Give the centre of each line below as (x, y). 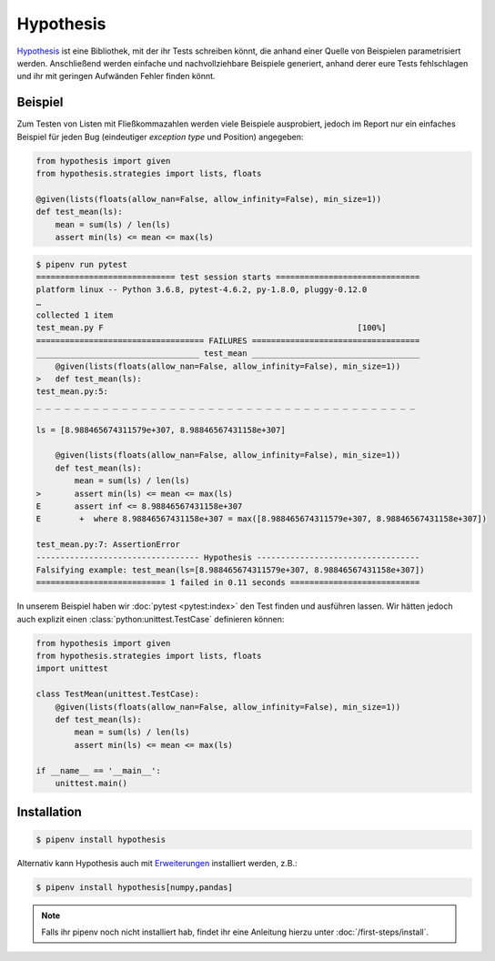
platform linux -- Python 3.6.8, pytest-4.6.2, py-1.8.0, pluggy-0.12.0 (202, 290)
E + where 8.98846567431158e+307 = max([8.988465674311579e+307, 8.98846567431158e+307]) (261, 519)
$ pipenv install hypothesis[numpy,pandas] (135, 887)
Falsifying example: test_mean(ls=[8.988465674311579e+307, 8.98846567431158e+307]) (230, 570)
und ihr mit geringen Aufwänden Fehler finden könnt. (116, 76)
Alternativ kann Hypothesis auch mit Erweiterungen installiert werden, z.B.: (157, 863)
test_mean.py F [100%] (211, 328)
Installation (49, 812)
